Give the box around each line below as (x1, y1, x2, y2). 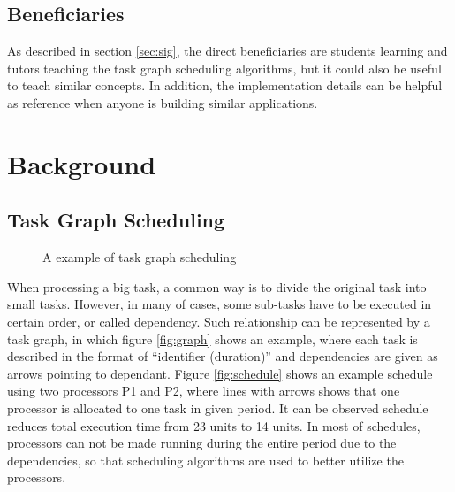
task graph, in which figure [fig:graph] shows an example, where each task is (7, 329, 418, 348)
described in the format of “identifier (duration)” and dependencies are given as (7, 347, 438, 365)
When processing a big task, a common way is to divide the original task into (7, 277, 427, 296)
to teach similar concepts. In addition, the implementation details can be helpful (7, 76, 443, 95)
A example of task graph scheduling (42, 248, 237, 266)
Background (7, 145, 156, 181)
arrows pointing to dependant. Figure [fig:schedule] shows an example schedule (7, 364, 433, 382)
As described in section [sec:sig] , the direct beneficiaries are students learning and (7, 42, 448, 60)
